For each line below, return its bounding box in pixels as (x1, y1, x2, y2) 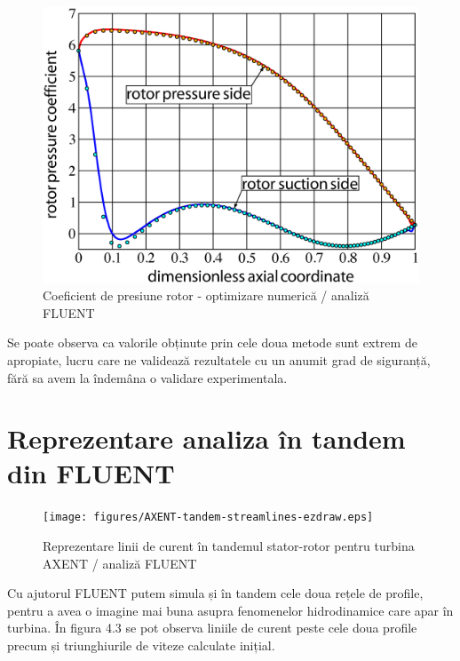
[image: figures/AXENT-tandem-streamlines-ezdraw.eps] (43, 511, 374, 524)
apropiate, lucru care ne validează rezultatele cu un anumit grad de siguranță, (7, 350, 431, 369)
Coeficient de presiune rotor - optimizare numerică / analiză (43, 286, 369, 305)
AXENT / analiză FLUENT (43, 553, 197, 572)
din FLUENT (7, 455, 175, 491)
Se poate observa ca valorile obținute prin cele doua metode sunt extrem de (7, 333, 417, 352)
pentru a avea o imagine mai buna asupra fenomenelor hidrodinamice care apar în (7, 601, 454, 619)
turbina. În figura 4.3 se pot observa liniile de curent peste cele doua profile (7, 618, 417, 637)
